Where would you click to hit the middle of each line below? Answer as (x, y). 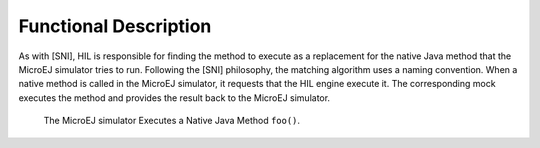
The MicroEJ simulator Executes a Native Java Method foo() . (171, 121)
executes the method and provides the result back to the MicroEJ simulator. (174, 97)
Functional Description (115, 26)
